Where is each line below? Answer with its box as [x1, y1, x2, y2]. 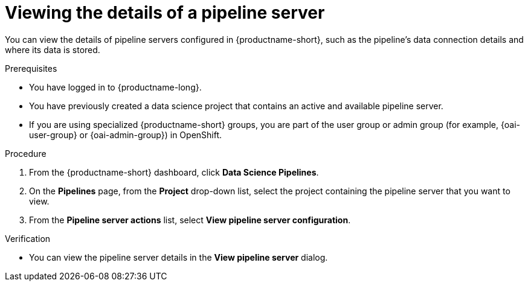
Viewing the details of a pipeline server [5, 2, 325, 23]
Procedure [5, 148, 47, 159]
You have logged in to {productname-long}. [29, 81, 202, 92]
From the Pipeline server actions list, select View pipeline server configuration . [29, 214, 351, 225]
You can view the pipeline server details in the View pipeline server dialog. [29, 252, 328, 262]
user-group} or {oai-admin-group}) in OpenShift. [29, 129, 222, 140]
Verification [5, 233, 51, 244]
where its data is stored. [5, 44, 100, 55]
